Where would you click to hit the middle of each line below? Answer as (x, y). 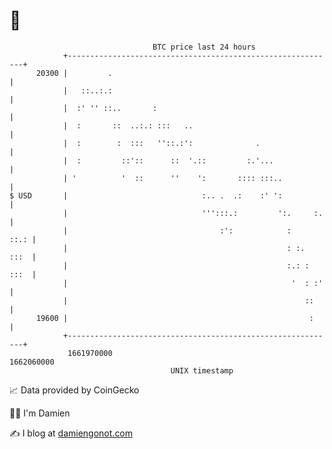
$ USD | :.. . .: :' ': (146, 195)
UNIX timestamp (202, 370)
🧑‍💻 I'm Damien (40, 413)
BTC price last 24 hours (204, 47)
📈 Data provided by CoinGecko (74, 390)
